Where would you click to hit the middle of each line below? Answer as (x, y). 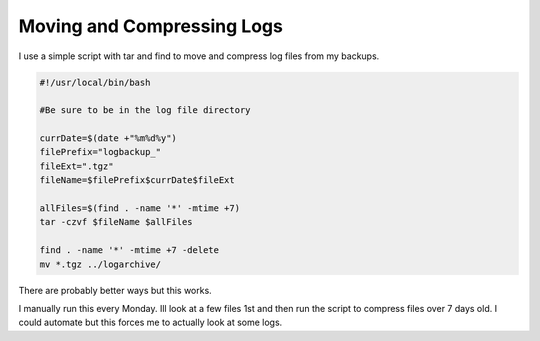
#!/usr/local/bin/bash (95, 82)
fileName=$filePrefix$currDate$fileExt (137, 180)
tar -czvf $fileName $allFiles (116, 222)
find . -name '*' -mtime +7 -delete (129, 250)
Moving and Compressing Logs (151, 26)
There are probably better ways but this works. (115, 290)
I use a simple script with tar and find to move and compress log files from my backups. (199, 56)
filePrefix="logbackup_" (100, 152)
